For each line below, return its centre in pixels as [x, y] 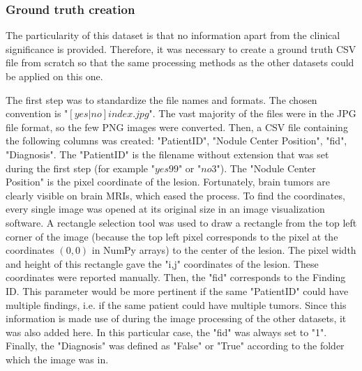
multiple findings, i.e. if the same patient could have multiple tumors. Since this [176, 304]
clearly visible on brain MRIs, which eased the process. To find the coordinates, [175, 195]
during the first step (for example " [80, 168]
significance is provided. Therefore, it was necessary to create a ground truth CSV [181, 48]
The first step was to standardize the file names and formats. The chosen [161, 99]
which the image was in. [57, 359]
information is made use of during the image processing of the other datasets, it [176, 318]
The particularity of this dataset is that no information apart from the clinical [173, 35]
